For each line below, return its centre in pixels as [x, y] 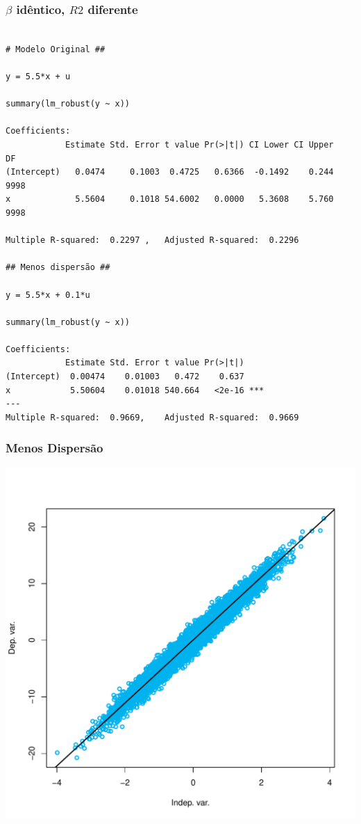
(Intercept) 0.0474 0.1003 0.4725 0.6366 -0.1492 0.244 [170, 172]
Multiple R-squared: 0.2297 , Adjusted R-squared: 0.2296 [152, 240]
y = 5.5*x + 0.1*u [48, 295]
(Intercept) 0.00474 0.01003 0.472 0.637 [125, 377]
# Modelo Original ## [56, 49]
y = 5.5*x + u [38, 77]
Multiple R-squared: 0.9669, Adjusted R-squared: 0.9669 [152, 417]
